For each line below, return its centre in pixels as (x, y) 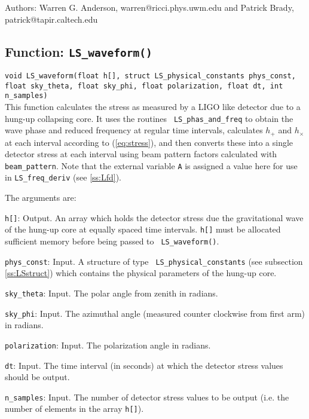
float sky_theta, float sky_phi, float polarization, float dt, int (144, 86)
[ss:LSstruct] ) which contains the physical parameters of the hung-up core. (141, 273)
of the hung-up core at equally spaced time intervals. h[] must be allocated (143, 229)
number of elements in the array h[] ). (74, 409)
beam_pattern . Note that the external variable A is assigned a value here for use (151, 165)
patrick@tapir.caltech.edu (51, 19)
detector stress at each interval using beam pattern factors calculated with (141, 154)
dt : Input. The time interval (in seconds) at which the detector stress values (144, 365)
